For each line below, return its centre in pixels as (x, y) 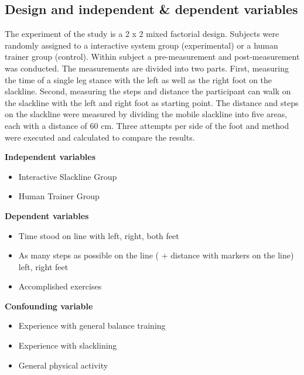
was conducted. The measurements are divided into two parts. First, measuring (147, 68)
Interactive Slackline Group (68, 176)
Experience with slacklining (68, 345)
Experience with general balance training (92, 325)
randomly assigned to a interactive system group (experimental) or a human (141, 45)
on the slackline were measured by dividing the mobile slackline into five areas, (146, 114)
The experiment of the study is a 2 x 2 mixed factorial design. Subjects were (142, 34)
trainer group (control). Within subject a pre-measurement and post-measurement (152, 57)
